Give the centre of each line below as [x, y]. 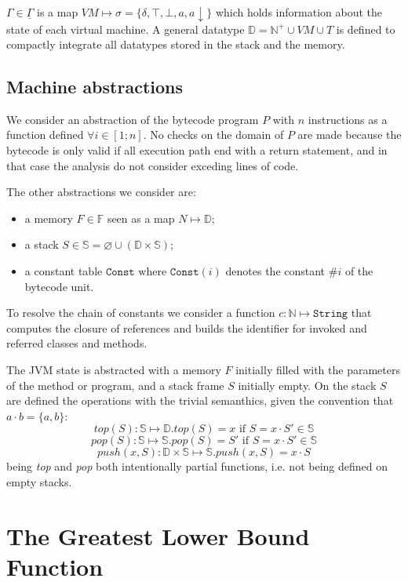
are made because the [350, 135]
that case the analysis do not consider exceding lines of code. [153, 165]
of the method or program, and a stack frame [115, 385]
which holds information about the [299, 12]
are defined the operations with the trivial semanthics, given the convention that [200, 400]
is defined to [366, 29]
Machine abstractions [95, 87]
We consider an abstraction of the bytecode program [133, 119]
